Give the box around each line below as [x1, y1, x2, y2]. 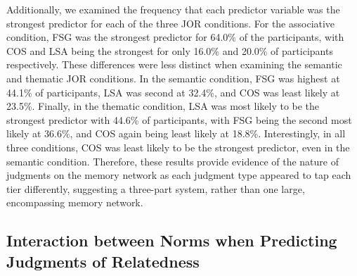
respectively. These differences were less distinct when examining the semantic [6, 57, 342, 72]
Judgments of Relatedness [6, 250, 200, 272]
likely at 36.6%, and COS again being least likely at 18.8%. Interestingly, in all [6, 126, 346, 141]
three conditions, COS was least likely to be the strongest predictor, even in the [6, 139, 350, 154]
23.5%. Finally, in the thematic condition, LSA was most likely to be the [6, 99, 320, 113]
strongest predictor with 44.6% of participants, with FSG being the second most [6, 112, 352, 127]
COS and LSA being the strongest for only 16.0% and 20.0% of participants [6, 43, 333, 58]
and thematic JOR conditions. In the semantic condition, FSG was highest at [6, 70, 340, 85]
